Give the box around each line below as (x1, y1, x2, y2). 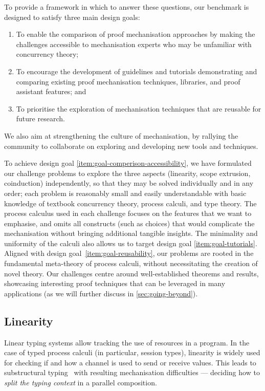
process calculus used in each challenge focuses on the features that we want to (4, 208, 252, 219)
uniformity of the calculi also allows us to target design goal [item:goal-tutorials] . (4, 237, 257, 248)
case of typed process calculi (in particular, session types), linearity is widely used (4, 347, 260, 358)
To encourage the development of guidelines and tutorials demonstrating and (16, 66, 257, 76)
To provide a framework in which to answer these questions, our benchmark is (4, 2, 249, 12)
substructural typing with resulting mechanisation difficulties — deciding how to (4, 367, 260, 378)
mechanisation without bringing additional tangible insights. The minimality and (4, 228, 258, 238)
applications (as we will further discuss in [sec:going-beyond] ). (4, 288, 198, 298)
